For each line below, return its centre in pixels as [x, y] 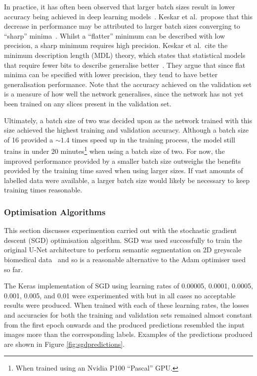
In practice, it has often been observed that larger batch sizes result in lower [120, 6]
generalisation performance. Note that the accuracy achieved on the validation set [128, 84]
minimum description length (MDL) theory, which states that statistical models [125, 55]
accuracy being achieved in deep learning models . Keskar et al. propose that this [128, 16]
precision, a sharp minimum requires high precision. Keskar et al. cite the [116, 45]
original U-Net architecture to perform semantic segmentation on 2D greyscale [123, 250]
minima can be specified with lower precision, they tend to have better [111, 74]
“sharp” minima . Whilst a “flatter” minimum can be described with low [115, 35]
